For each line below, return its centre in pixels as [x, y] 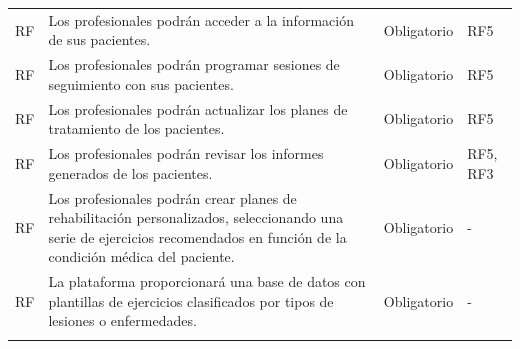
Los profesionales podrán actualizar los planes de [198, 108]
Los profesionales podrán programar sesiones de [194, 64]
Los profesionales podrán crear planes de [172, 197]
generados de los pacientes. [130, 172]
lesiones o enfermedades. [122, 320]
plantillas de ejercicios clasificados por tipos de [191, 300]
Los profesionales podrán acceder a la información [201, 19]
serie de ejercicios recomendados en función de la [197, 236]
